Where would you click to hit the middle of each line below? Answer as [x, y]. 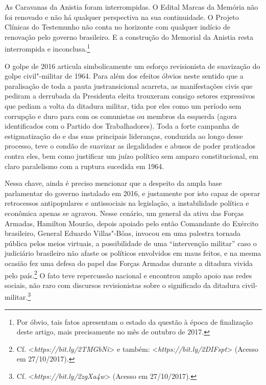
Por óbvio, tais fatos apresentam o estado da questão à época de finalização [135, 321]
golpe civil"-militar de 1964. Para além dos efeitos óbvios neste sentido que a [124, 76]
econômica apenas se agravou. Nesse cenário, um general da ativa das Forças [124, 213]
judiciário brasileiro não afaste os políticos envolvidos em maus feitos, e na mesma [133, 253]
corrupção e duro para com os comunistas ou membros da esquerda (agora [121, 116]
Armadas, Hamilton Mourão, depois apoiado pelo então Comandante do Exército [132, 223]
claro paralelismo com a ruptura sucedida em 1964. [84, 166]
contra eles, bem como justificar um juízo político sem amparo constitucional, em [131, 155]
